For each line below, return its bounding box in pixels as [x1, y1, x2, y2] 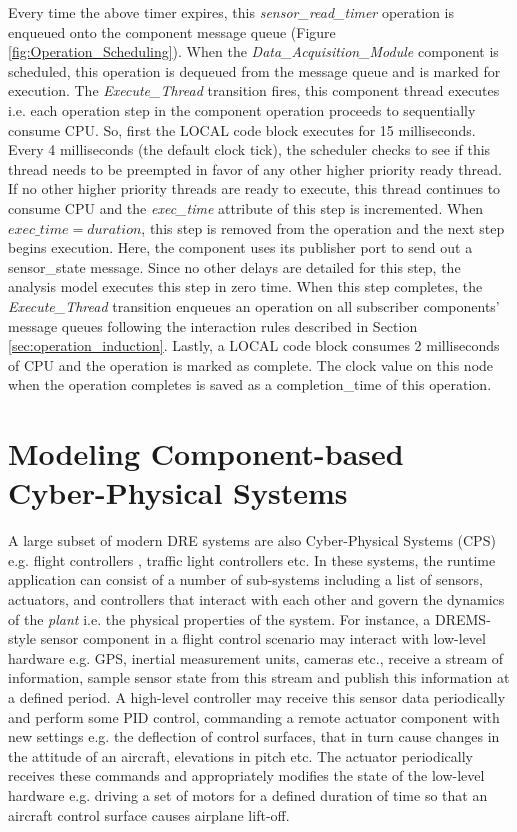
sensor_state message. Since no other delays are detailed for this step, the [8, 256, 461, 277]
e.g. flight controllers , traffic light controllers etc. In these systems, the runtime [8, 549, 496, 570]
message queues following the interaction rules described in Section [8, 315, 418, 336]
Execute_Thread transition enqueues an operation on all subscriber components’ [8, 295, 500, 316]
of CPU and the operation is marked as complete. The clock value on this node [8, 354, 494, 375]
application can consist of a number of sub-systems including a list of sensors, [8, 569, 483, 590]
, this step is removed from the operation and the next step [141, 217, 505, 238]
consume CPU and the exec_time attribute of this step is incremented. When [8, 197, 484, 218]
